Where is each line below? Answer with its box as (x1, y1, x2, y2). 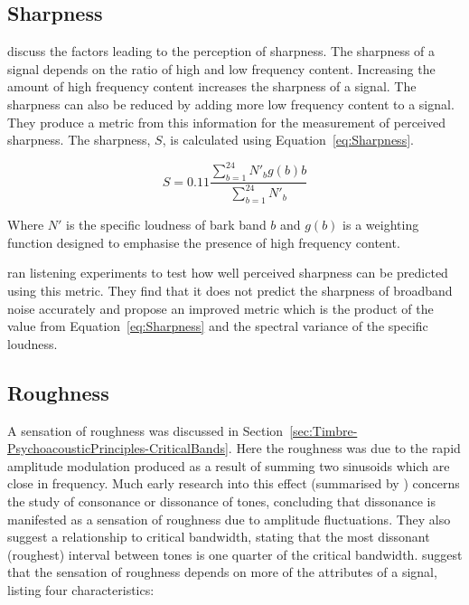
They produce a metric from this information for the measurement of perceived (7, 112, 446, 131)
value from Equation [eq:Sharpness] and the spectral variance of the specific (7, 317, 428, 336)
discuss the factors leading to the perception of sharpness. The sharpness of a (7, 42, 436, 61)
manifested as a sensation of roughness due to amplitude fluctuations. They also (7, 509, 451, 528)
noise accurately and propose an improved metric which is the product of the (7, 298, 434, 317)
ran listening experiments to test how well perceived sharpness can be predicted (7, 263, 448, 282)
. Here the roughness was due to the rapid (228, 439, 461, 458)
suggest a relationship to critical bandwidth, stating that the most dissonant (7, 527, 430, 546)
